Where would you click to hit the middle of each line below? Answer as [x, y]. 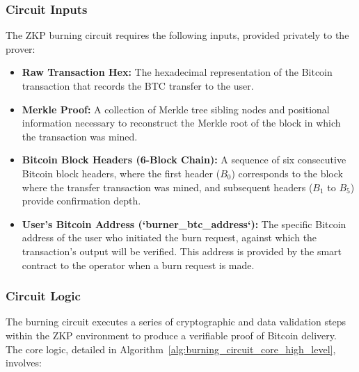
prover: [21, 48]
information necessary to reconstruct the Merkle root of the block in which [181, 123]
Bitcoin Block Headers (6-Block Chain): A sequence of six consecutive [184, 160]
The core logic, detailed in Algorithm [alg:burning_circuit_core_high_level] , [171, 349]
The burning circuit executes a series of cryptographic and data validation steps [176, 322]
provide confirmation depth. [81, 201]
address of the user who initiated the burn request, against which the [169, 237]
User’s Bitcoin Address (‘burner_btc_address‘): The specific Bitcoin [184, 224]
